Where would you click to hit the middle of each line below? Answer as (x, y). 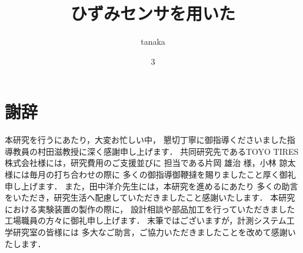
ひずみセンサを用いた (153, 13)
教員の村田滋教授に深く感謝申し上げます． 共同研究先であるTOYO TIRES (156, 151)
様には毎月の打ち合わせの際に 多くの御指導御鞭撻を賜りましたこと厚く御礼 (150, 174)
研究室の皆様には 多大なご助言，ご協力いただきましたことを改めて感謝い (154, 232)
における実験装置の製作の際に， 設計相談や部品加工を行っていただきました (150, 209)
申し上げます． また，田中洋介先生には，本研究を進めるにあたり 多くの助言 (151, 186)
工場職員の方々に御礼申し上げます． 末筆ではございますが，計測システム (146, 220)
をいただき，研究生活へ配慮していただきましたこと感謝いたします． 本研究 (150, 197)
